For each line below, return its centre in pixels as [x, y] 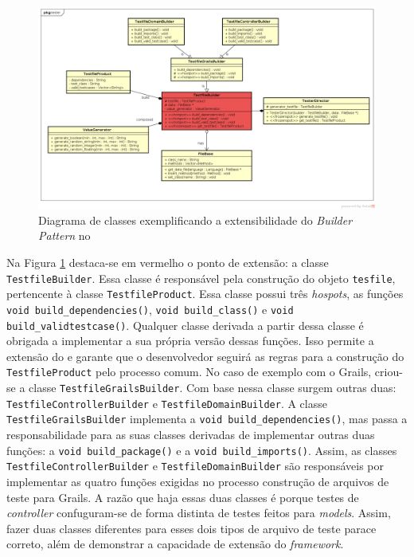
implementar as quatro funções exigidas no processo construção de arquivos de [198, 481]
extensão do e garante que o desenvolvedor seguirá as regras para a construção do [205, 356]
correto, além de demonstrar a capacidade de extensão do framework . [175, 544]
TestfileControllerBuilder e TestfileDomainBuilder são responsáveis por [195, 466]
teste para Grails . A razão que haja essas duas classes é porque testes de [183, 497]
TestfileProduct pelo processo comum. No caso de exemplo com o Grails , [189, 372]
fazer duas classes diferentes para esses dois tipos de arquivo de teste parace [191, 528]
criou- [389, 372]
